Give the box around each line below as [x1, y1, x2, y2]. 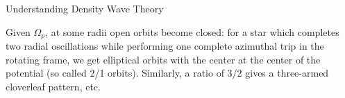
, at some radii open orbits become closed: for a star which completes [45, 24, 339, 39]
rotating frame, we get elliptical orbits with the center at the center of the [6, 52, 321, 66]
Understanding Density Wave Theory [6, 1, 164, 15]
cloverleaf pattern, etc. [6, 79, 101, 93]
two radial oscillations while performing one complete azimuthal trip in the [6, 39, 324, 53]
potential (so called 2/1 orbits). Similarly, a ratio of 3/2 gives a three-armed [6, 66, 329, 80]
